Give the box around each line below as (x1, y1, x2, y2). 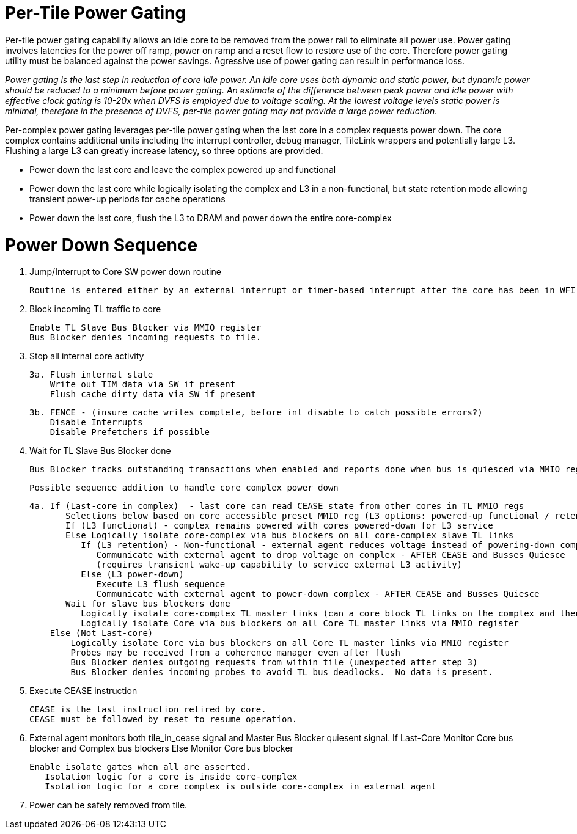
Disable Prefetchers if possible (50, 427, 210, 437)
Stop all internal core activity (29, 351, 144, 362)
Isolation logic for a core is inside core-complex (45, 772, 298, 782)
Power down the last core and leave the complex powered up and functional (29, 164, 336, 175)
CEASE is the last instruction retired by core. (29, 704, 266, 715)
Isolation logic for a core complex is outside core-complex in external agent (45, 781, 436, 792)
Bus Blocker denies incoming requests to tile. (29, 332, 262, 343)
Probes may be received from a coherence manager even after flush (70, 648, 400, 658)
